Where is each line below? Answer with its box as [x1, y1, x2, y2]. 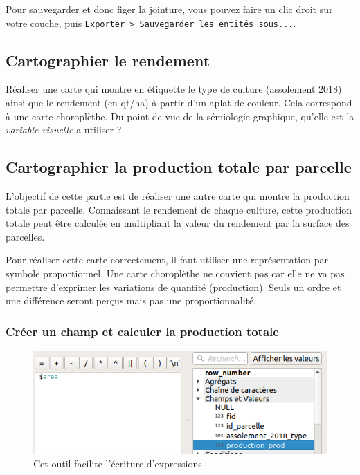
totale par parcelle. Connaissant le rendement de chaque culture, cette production [6, 202, 352, 216]
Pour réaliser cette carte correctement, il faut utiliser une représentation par [6, 252, 328, 267]
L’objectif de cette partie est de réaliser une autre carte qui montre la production [6, 189, 350, 203]
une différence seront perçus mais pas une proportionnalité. [6, 293, 257, 308]
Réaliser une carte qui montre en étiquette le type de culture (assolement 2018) [6, 82, 342, 96]
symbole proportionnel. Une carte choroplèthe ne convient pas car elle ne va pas [6, 266, 345, 280]
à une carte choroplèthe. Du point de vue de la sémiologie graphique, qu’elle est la [6, 109, 354, 123]
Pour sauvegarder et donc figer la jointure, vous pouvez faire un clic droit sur [6, 2, 333, 16]
